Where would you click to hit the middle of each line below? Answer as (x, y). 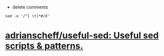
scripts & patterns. (44, 46)
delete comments (30, 7)
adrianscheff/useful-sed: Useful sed (82, 36)
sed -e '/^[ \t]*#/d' (27, 16)
